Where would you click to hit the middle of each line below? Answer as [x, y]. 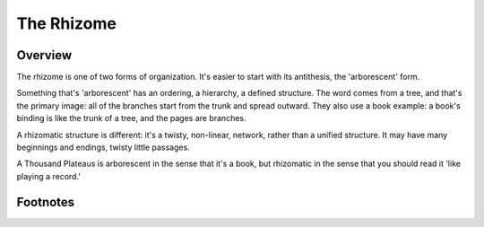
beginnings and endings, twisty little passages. [103, 147]
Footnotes [46, 202]
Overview [44, 55]
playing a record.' [48, 176]
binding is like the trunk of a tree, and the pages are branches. [131, 118]
